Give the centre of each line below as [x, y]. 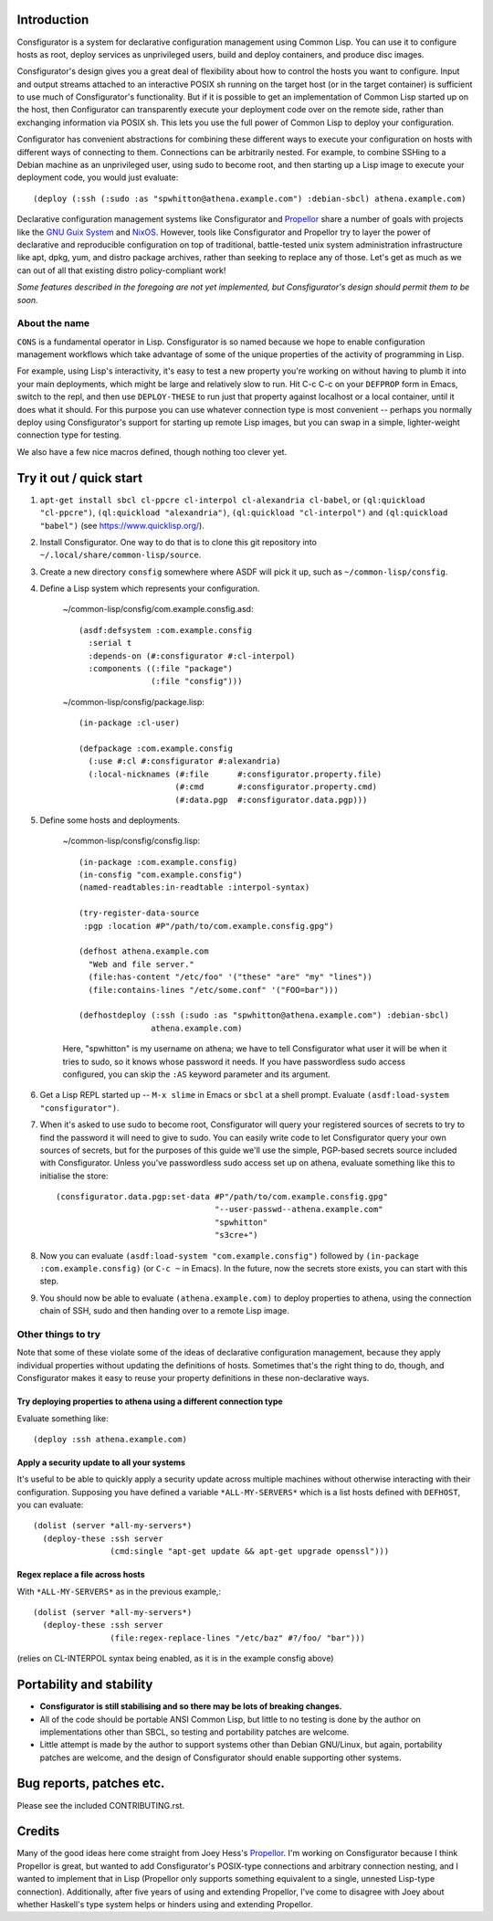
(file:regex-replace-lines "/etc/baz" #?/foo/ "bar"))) [237, 1638]
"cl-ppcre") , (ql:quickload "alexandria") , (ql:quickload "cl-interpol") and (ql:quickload [244, 512]
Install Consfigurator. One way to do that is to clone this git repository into [178, 542]
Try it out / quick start [80, 478]
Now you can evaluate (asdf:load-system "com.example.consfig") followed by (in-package [230, 1255]
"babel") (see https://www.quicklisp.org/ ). [122, 525]
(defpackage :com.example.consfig [156, 748]
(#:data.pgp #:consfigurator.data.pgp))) [271, 800]
